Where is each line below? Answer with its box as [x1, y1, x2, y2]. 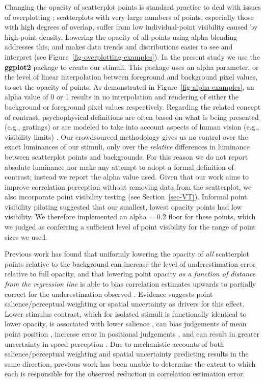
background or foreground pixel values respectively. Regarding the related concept [5, 101, 261, 112]
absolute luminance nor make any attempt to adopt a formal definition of [5, 161, 234, 172]
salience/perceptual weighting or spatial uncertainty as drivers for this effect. [5, 298, 245, 309]
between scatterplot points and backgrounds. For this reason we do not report [5, 151, 248, 162]
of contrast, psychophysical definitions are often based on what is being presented [5, 111, 259, 122]
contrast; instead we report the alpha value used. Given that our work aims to [5, 171, 249, 182]
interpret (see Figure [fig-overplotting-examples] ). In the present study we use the [5, 51, 260, 62]
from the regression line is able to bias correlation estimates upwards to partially [5, 278, 256, 289]
